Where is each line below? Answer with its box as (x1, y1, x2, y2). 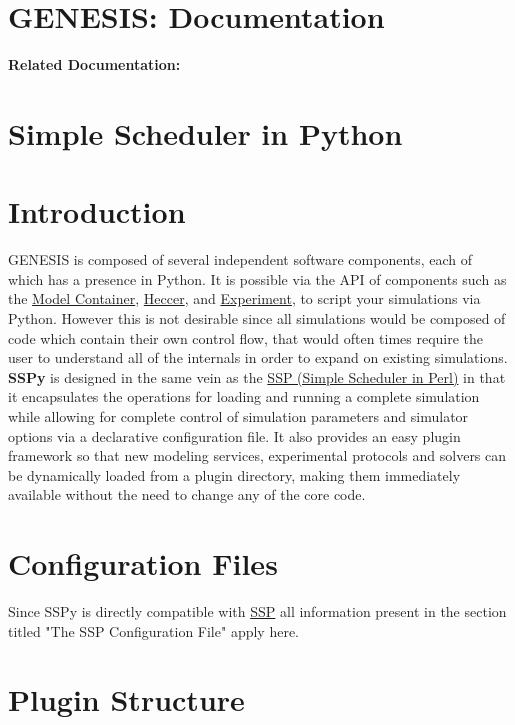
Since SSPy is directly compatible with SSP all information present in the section (8, 601, 507, 622)
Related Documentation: (8, 54, 181, 75)
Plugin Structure (8, 679, 245, 720)
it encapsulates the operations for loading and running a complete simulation (8, 386, 480, 407)
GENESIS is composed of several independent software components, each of (8, 249, 473, 270)
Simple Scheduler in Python (8, 112, 403, 153)
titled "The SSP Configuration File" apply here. (8, 620, 299, 641)
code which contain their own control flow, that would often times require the (8, 327, 484, 348)
